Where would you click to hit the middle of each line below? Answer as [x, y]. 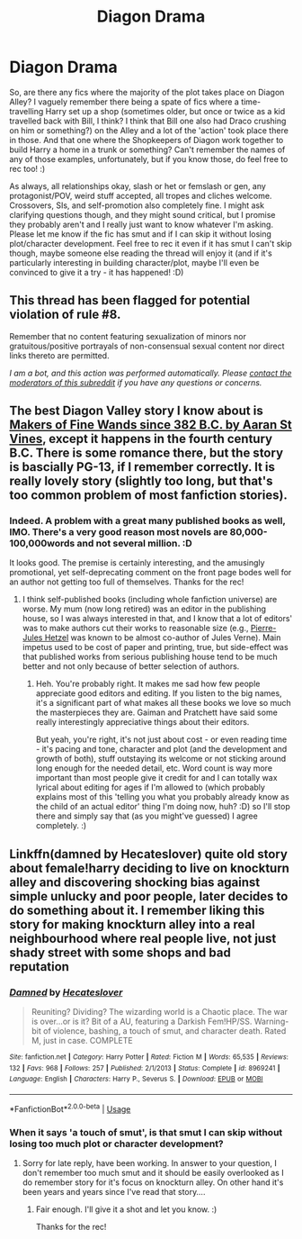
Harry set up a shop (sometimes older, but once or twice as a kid [165, 111]
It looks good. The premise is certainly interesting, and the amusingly [137, 563]
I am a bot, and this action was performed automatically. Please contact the [151, 373]
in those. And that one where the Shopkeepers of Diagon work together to [147, 140]
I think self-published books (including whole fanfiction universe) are [150, 600]
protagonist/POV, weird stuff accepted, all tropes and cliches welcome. [141, 195]
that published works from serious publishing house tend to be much [150, 657]
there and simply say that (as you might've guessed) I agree [147, 816]
